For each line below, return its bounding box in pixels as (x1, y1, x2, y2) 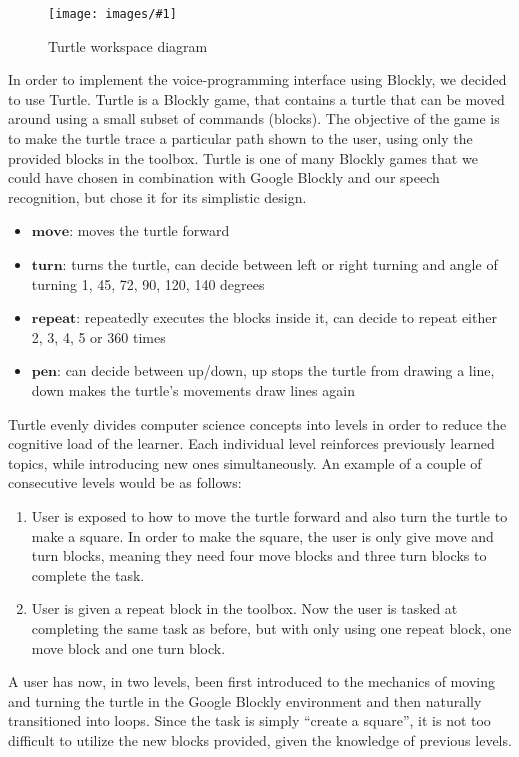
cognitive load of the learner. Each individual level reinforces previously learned (8, 433, 495, 454)
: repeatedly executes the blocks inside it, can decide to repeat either (76, 307, 497, 328)
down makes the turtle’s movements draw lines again (31, 379, 355, 400)
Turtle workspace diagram (48, 35, 208, 56)
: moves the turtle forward (69, 220, 230, 241)
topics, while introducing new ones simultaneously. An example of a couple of (8, 452, 482, 473)
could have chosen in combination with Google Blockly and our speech (8, 167, 440, 188)
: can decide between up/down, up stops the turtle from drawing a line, (57, 360, 495, 381)
